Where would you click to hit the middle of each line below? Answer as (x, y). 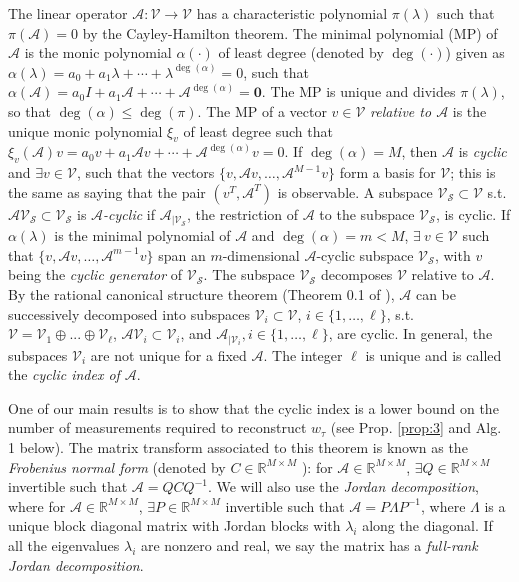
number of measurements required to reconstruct (157, 427)
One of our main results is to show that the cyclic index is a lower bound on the (253, 407)
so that (29, 110)
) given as (475, 52)
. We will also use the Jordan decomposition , (343, 486)
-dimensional (261, 254)
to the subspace (367, 213)
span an (182, 254)
